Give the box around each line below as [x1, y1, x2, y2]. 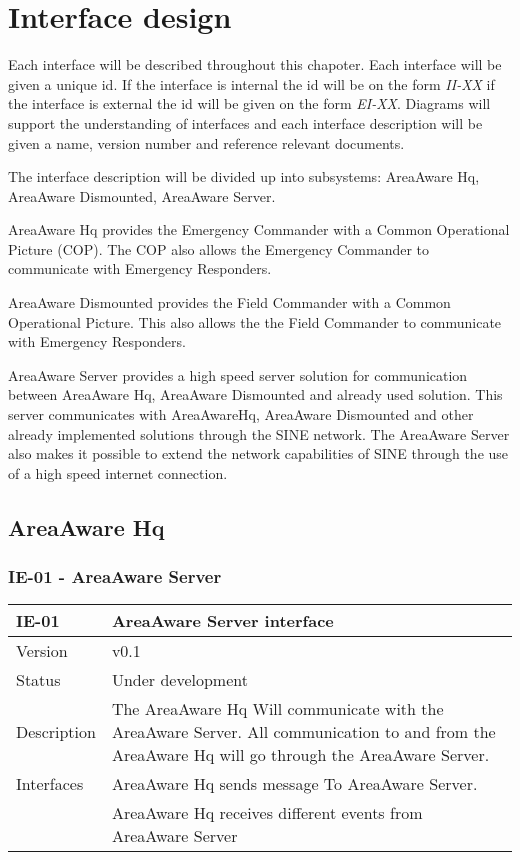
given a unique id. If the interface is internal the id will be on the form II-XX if [8, 73, 495, 94]
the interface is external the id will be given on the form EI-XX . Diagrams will [8, 93, 491, 114]
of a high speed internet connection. [8, 462, 228, 483]
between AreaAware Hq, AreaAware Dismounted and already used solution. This [8, 384, 503, 405]
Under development [111, 668, 248, 692]
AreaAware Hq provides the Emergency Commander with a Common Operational [8, 219, 510, 240]
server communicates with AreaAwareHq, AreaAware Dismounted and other [8, 404, 474, 425]
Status [16, 668, 61, 692]
